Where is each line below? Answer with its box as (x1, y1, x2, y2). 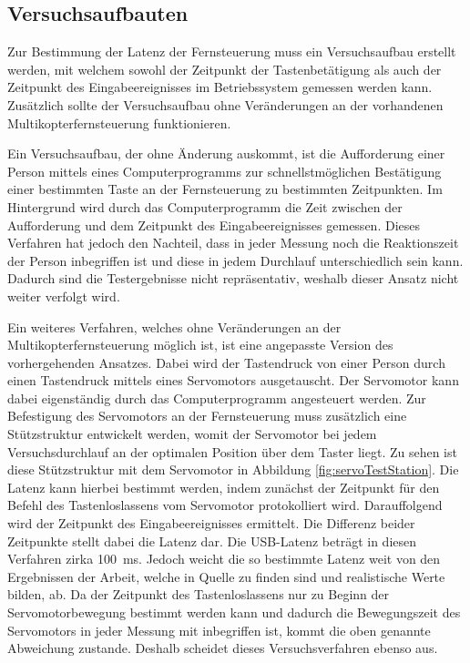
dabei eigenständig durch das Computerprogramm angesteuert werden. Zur (7, 388, 426, 407)
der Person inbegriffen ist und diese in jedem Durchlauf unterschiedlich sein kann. (7, 250, 464, 270)
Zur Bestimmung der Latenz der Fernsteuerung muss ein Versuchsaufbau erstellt (7, 42, 456, 61)
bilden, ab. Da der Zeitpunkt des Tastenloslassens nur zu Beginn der (7, 585, 390, 604)
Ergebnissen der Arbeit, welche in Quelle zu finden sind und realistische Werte (7, 566, 445, 586)
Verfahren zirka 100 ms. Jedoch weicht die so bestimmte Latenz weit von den (7, 549, 441, 568)
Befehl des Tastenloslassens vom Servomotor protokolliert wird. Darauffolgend (7, 495, 443, 515)
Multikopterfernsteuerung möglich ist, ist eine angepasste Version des (7, 335, 393, 354)
